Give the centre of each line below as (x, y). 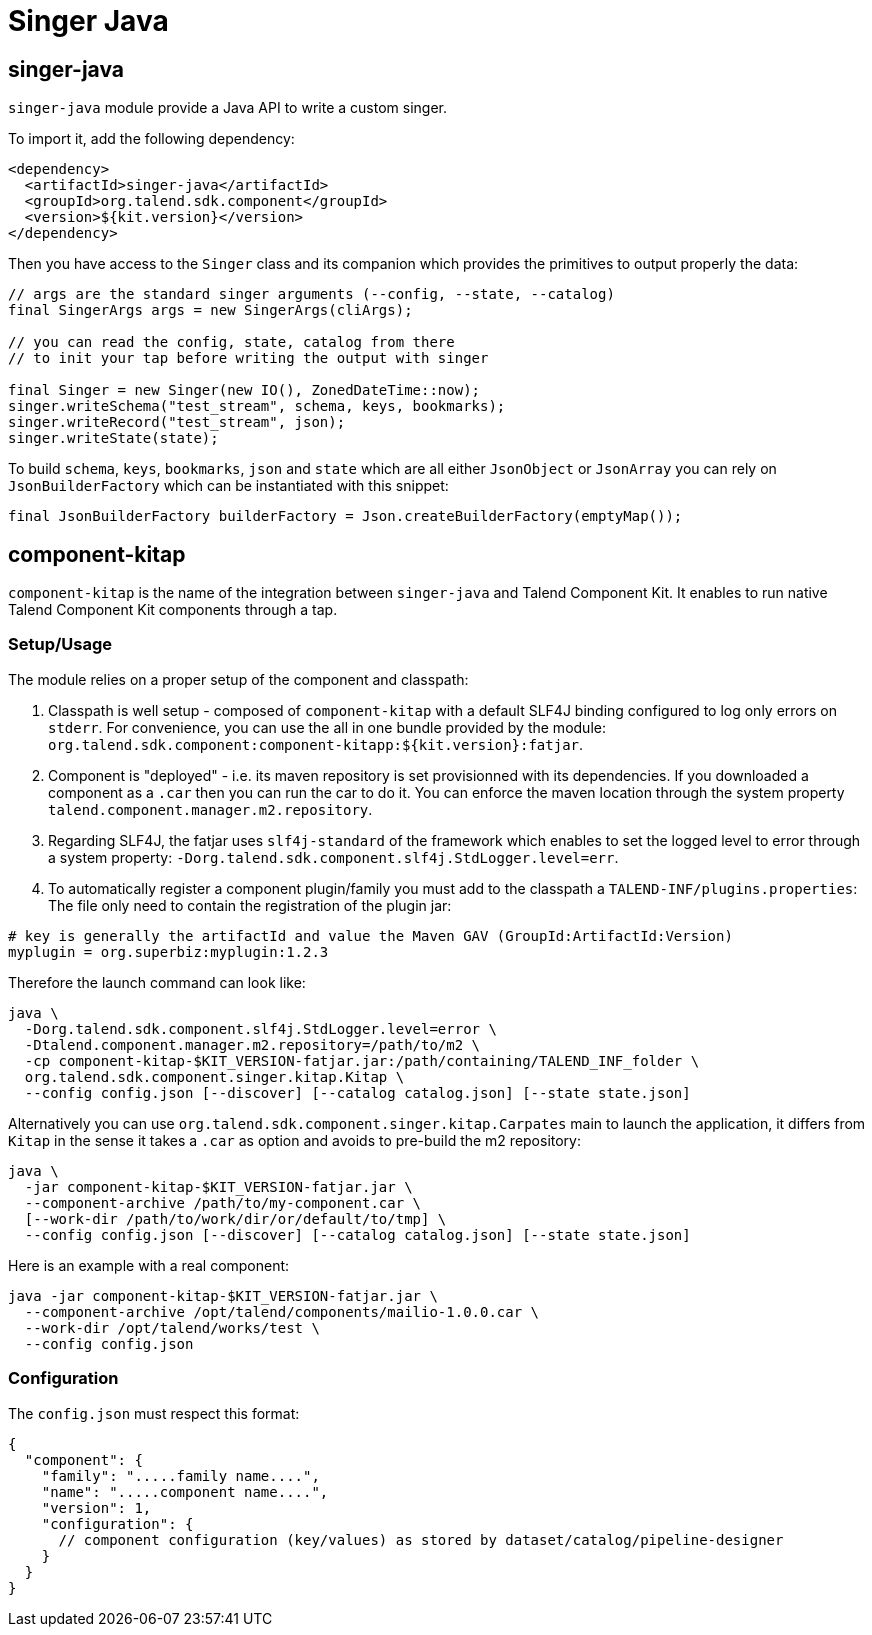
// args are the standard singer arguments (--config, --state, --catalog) (311, 294)
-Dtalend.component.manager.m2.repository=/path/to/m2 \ (252, 1044)
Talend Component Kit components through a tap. (173, 610)
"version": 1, (96, 1507)
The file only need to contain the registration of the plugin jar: (250, 905)
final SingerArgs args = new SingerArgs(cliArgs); (210, 310)
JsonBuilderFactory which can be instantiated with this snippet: (228, 486)
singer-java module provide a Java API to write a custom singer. (227, 108)
